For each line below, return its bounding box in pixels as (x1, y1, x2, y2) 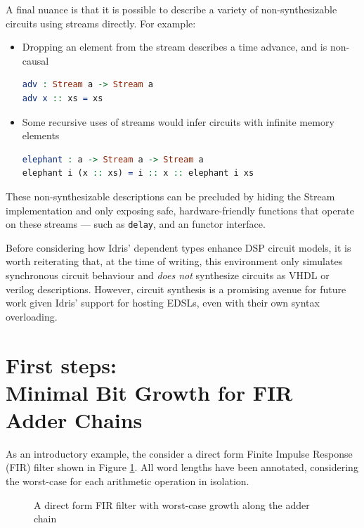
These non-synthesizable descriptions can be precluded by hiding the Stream (6, 188, 335, 203)
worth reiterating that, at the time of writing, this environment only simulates (6, 254, 343, 269)
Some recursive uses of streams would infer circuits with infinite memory (22, 114, 334, 129)
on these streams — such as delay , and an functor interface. (6, 217, 266, 231)
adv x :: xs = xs (22, 93, 103, 103)
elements (22, 128, 60, 143)
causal (22, 53, 49, 67)
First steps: (6, 350, 117, 379)
